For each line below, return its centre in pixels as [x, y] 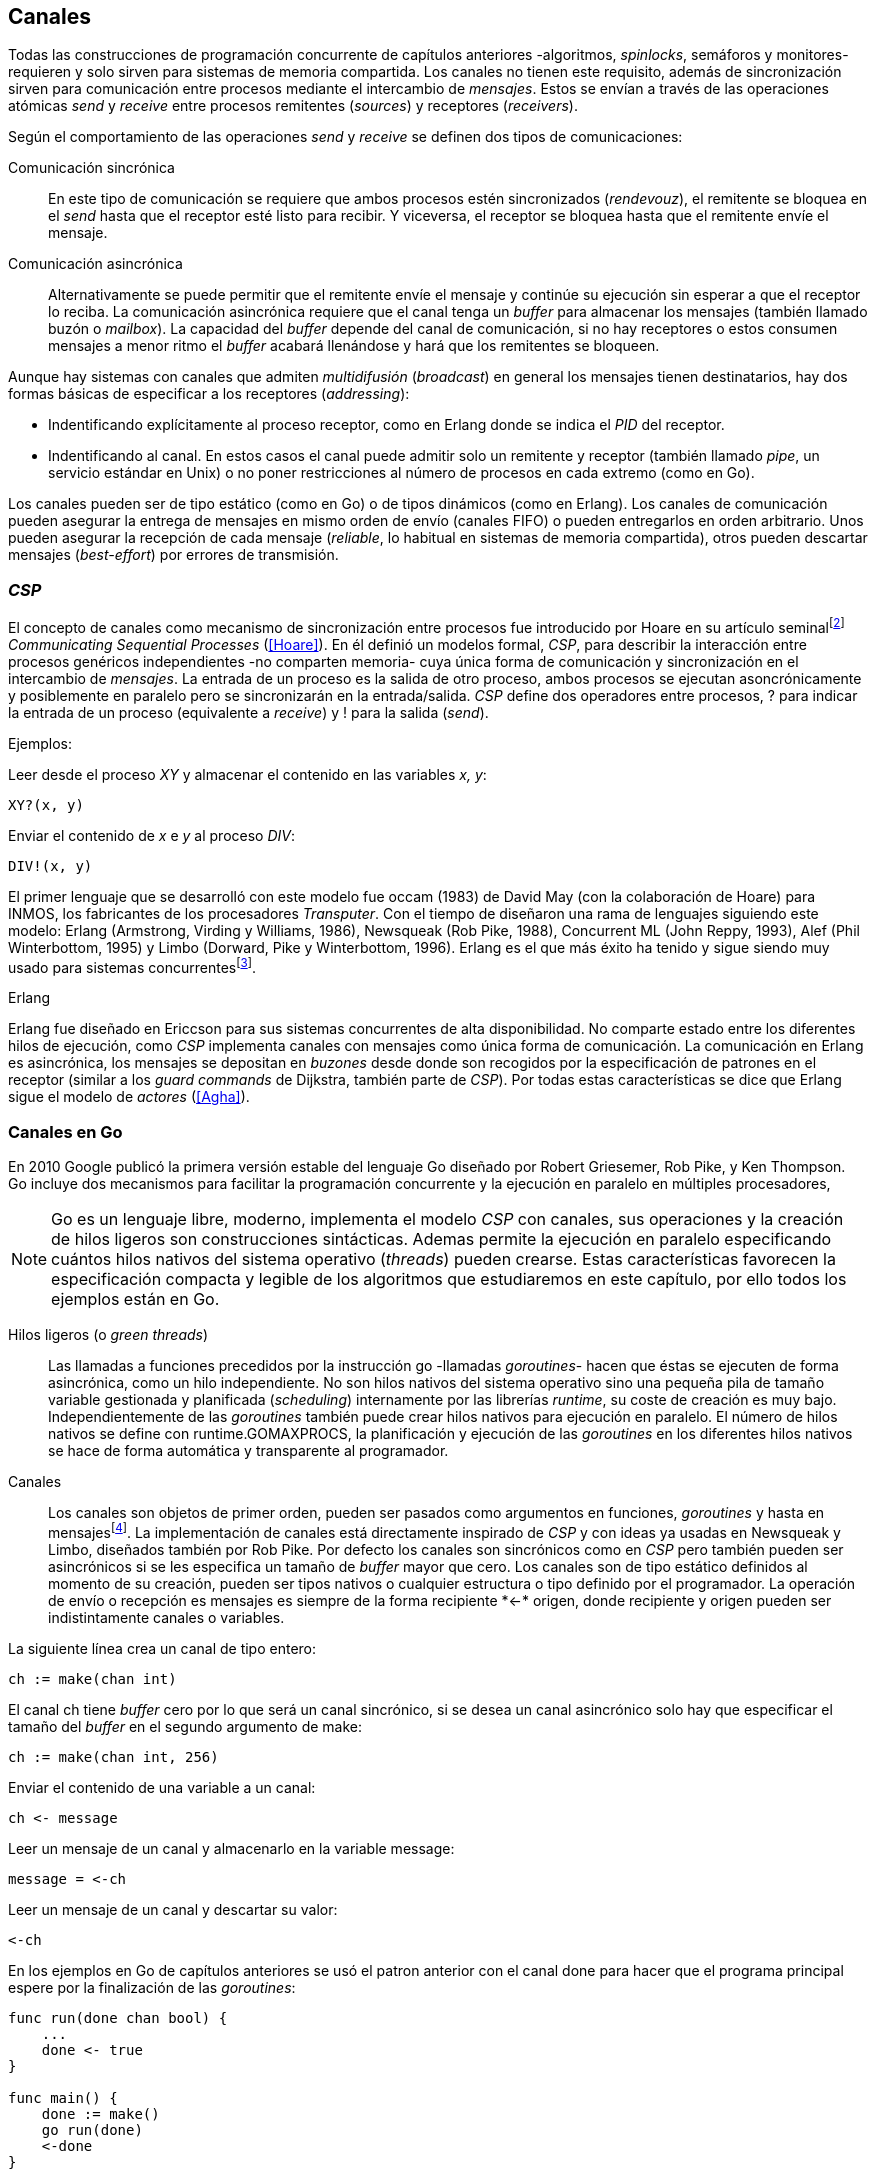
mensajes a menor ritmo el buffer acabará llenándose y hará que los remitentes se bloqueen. [354, 346]
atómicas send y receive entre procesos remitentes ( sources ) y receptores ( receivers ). [293, 106]
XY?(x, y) [46, 804]
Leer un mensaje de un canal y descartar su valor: [173, 1909]
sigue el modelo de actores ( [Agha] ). [129, 1097]
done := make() [100, 2113]
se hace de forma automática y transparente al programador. [248, 1451]
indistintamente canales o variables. [166, 1617]
